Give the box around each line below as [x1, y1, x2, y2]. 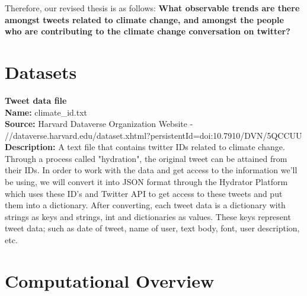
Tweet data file [5, 94, 67, 106]
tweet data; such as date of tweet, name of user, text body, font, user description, [5, 222, 300, 234]
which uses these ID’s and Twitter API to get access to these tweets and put [5, 187, 283, 199]
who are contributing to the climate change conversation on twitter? [5, 25, 290, 37]
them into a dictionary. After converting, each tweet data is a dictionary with [5, 199, 286, 211]
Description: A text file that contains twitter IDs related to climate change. [5, 141, 285, 153]
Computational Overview [5, 268, 215, 292]
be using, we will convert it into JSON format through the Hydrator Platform [5, 176, 288, 188]
